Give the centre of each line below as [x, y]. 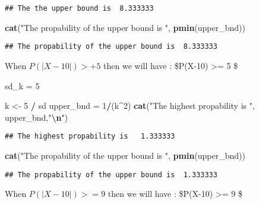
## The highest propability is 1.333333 [90, 136]
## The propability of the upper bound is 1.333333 [111, 175]
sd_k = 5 [22, 85]
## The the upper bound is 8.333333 [79, 8]
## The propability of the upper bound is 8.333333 [111, 47]
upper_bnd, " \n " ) [37, 117]
